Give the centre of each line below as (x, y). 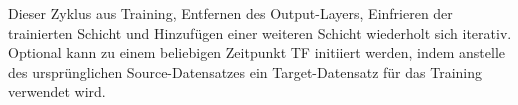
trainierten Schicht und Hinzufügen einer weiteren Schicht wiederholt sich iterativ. (260, 32)
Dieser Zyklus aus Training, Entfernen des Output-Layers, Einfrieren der (230, 13)
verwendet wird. (57, 91)
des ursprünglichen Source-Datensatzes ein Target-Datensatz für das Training (245, 71)
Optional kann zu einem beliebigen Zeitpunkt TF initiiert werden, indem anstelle (256, 52)
